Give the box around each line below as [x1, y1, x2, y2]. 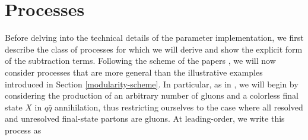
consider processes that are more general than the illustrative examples [5, 66, 263, 78]
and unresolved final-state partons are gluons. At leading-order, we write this [5, 112, 285, 125]
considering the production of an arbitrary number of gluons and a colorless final [5, 89, 299, 102]
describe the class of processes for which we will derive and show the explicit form [5, 43, 303, 55]
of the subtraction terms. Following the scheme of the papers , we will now [5, 54, 276, 67]
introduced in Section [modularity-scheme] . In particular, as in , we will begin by [5, 77, 299, 90]
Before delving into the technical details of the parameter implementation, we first [5, 31, 304, 44]
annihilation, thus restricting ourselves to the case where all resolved [55, 100, 303, 113]
